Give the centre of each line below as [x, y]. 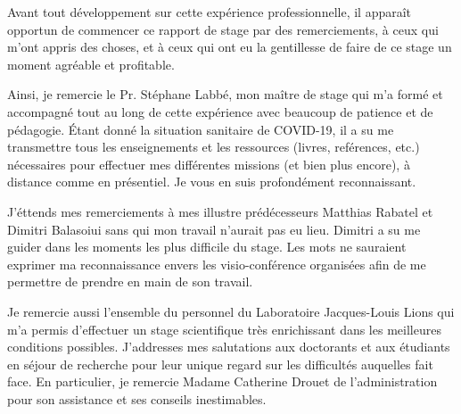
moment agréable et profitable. [91, 64]
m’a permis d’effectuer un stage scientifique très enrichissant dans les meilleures [224, 329]
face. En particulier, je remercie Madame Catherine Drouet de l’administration [222, 381]
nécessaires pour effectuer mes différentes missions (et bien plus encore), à [209, 164]
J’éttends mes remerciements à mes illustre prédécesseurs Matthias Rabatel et [220, 211]
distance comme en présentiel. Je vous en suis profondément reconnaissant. [212, 182]
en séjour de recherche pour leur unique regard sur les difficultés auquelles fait [220, 364]
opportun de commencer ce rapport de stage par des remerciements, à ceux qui [223, 29]
